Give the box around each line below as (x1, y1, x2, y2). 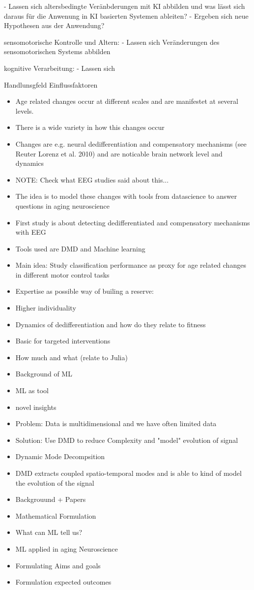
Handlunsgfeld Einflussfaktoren (4, 79, 98, 90)
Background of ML (15, 369, 72, 379)
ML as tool (15, 385, 49, 396)
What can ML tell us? (15, 527, 83, 537)
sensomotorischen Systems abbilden (4, 46, 111, 57)
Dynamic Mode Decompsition (15, 451, 105, 462)
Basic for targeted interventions (15, 336, 111, 346)
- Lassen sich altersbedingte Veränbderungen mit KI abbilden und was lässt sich (4, 1, 245, 11)
